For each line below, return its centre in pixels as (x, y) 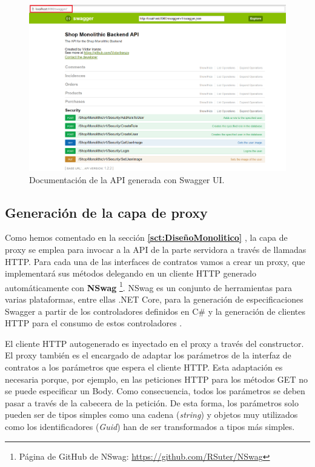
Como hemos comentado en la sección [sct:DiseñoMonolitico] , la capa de (146, 237)
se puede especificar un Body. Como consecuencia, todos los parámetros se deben (155, 391)
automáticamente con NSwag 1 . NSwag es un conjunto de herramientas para (148, 286)
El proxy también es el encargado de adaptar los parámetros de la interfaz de (148, 355)
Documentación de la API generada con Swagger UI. (127, 179)
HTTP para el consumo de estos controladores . (94, 323)
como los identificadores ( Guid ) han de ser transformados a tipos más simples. (150, 426)
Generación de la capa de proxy (106, 212)
